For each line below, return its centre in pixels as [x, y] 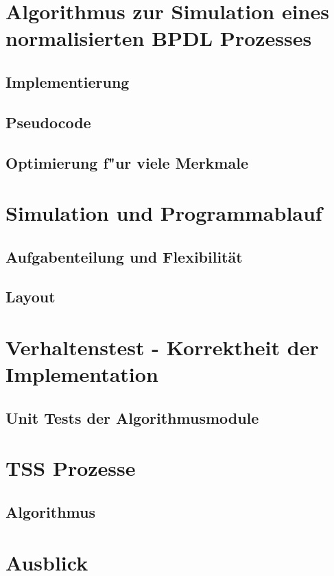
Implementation [82, 374]
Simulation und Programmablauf [164, 213]
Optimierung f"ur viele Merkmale [127, 162]
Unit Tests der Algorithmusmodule [132, 417]
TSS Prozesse [71, 468]
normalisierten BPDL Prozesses [159, 38]
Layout [31, 297]
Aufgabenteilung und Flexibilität [124, 256]
